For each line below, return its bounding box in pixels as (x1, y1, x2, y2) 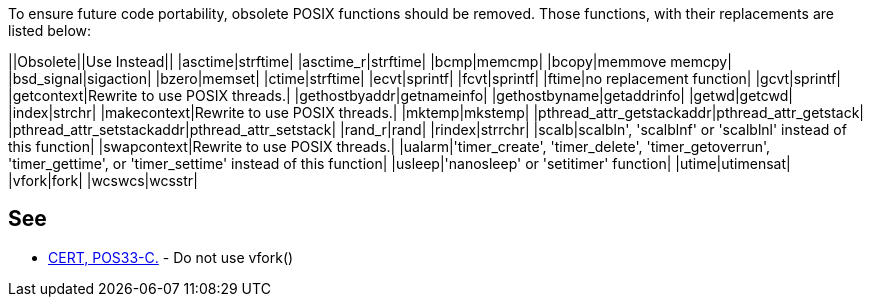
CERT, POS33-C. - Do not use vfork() (48, 248, 294, 266)
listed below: (8, 22, 92, 39)
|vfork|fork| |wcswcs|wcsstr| (8, 172, 198, 189)
